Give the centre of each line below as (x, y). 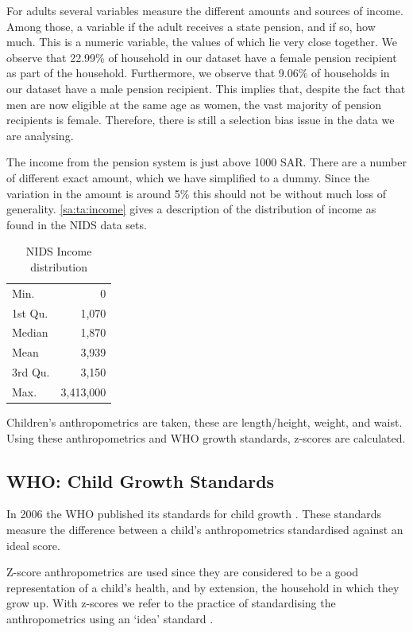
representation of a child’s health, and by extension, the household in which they (203, 587)
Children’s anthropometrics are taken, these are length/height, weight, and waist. (205, 422)
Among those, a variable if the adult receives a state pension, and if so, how (191, 26)
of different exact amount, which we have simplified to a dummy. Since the (188, 177)
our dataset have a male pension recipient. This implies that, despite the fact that (206, 88)
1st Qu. (30, 312)
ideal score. (33, 545)
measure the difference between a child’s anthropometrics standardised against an (205, 530)
